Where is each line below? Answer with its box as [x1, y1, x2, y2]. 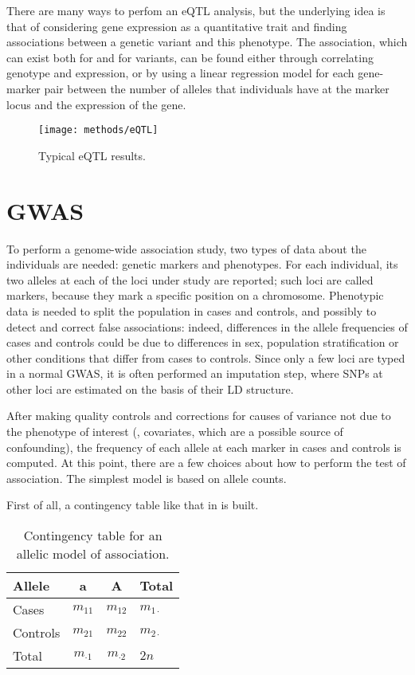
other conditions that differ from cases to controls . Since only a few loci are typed [6, 349, 405, 366]
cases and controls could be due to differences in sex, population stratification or [6, 334, 399, 351]
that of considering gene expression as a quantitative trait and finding [6, 18, 347, 34]
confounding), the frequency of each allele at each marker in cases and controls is [6, 438, 401, 455]
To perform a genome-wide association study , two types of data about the [6, 240, 366, 257]
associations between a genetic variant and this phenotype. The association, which [6, 33, 408, 50]
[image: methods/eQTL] [38, 124, 159, 136]
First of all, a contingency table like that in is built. [6, 496, 259, 513]
